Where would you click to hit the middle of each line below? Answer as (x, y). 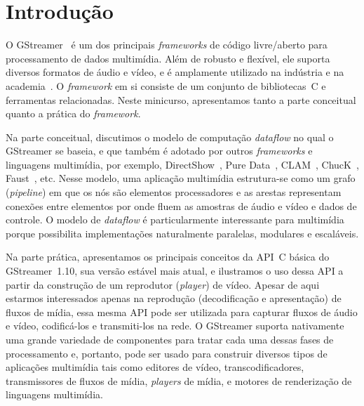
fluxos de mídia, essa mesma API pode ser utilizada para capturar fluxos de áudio (182, 312)
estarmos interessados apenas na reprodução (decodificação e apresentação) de (174, 298)
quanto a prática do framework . (73, 113)
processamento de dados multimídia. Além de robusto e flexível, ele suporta (168, 58)
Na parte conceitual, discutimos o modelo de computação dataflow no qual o (170, 137)
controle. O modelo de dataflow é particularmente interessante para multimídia (175, 220)
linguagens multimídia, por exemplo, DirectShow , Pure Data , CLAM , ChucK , (182, 164)
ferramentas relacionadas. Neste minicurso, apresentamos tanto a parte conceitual (181, 99)
